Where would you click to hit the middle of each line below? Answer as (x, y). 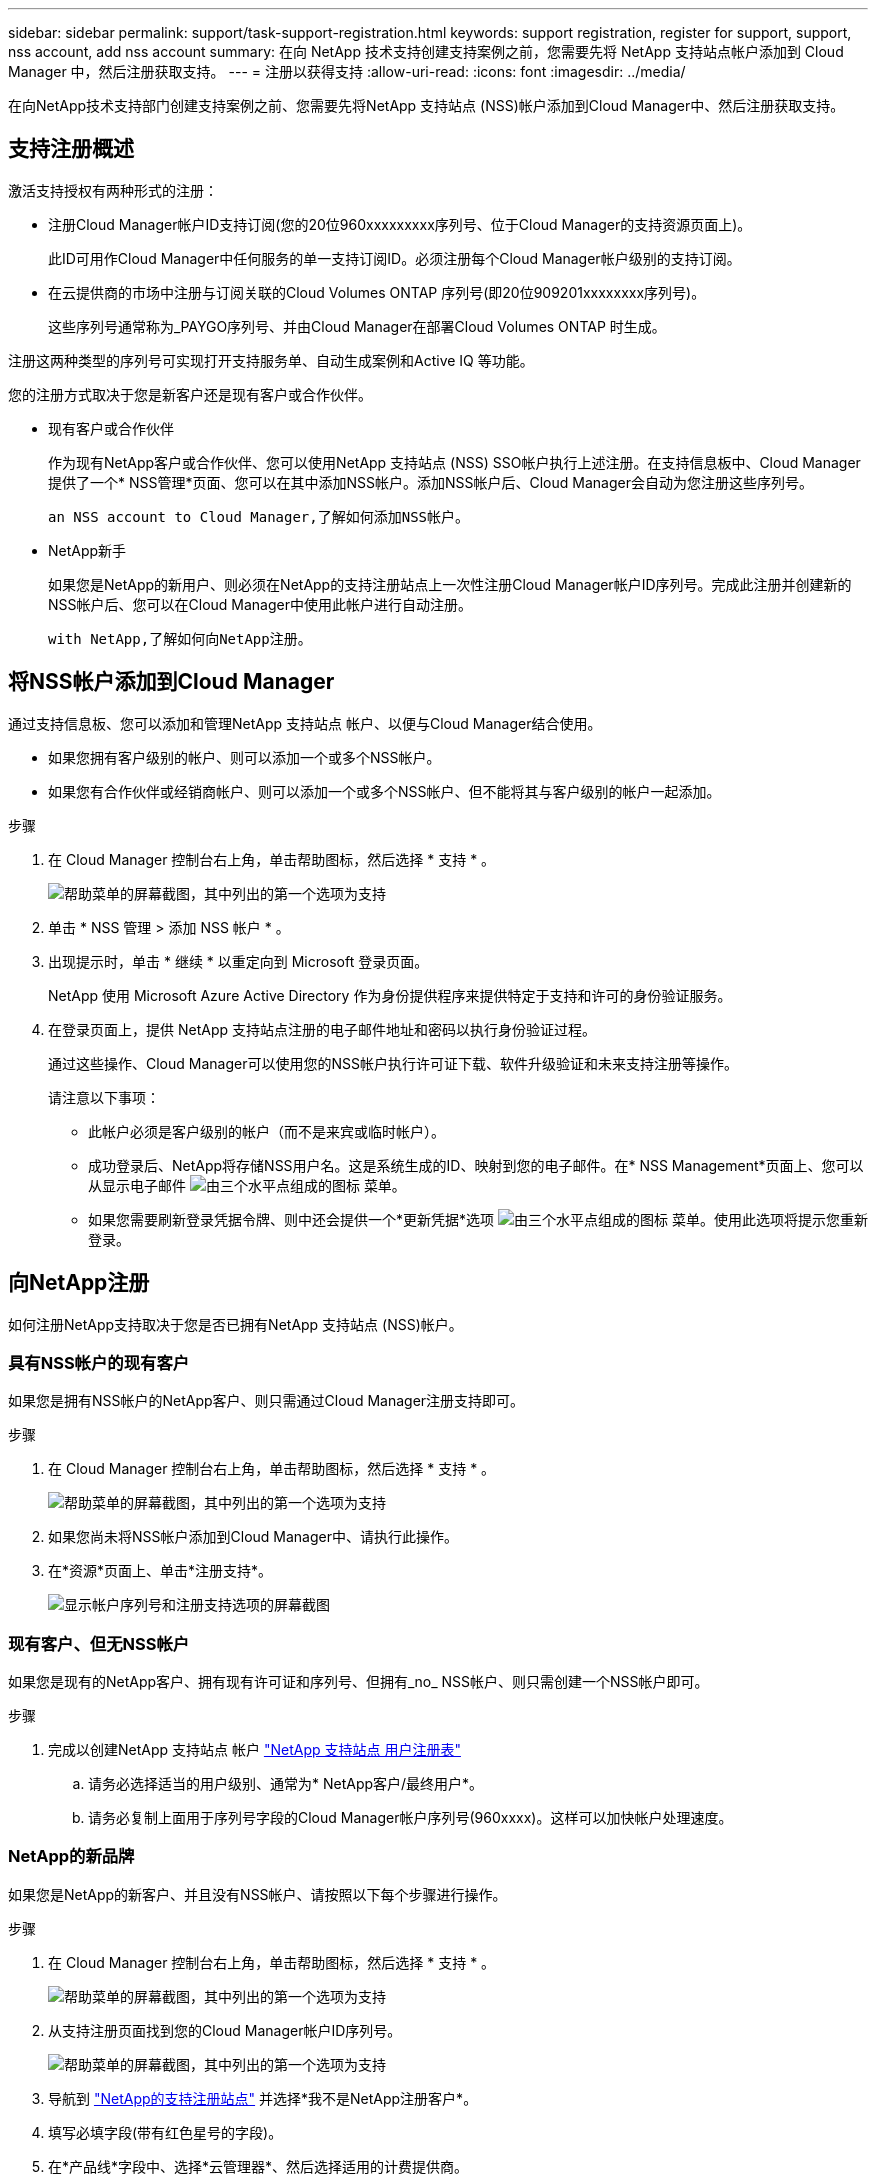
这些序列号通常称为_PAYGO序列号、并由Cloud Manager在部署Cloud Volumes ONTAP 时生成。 (357, 326)
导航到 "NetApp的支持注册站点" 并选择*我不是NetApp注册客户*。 (263, 2098)
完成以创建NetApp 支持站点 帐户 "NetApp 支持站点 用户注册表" (254, 1750)
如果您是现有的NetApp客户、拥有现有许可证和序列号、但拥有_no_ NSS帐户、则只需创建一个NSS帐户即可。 (358, 1682)
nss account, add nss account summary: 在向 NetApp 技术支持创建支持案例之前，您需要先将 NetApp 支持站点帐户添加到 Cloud (426, 51)
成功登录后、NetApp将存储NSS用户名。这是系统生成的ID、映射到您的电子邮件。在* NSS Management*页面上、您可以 (476, 1165)
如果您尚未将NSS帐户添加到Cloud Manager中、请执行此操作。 (253, 1537)
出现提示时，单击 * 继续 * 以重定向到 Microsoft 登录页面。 (238, 961)
